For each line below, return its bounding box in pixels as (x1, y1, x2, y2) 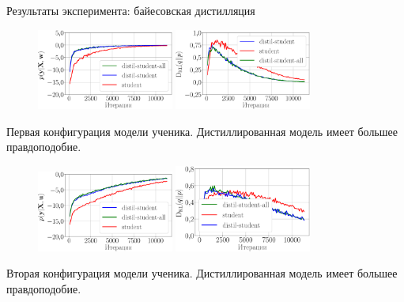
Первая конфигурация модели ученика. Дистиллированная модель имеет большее (6, 123, 398, 139)
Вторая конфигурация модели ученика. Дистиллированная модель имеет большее (6, 265, 398, 281)
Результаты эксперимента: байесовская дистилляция (6, 2, 255, 18)
